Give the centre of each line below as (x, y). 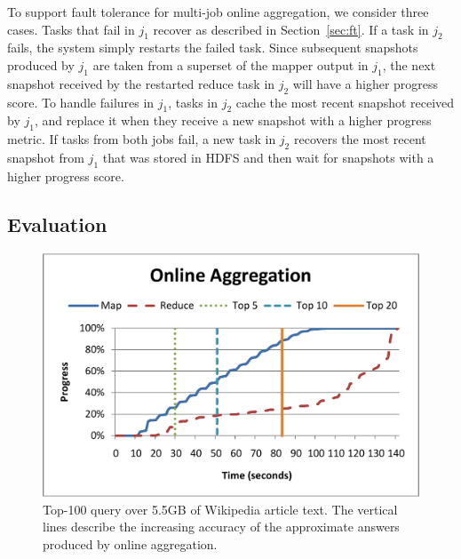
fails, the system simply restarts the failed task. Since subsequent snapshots (213, 48)
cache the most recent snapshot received (345, 102)
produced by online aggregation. (130, 543)
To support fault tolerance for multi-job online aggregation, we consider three (218, 12)
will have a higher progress (366, 83)
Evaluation (57, 224)
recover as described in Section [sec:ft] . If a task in (291, 29)
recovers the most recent (360, 139)
